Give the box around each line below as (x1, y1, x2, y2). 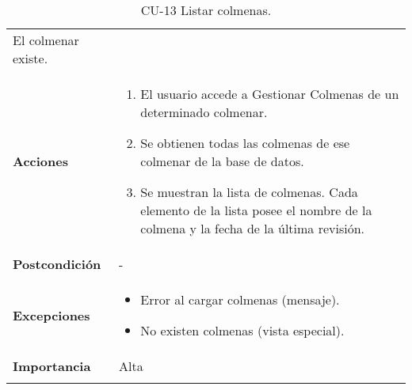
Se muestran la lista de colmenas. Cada (140, 183, 358, 201)
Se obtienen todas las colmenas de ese (140, 134, 350, 152)
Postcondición (13, 255, 101, 273)
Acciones (13, 152, 68, 170)
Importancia (13, 357, 91, 375)
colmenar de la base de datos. (140, 152, 304, 170)
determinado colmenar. (140, 103, 268, 121)
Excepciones (13, 305, 90, 324)
